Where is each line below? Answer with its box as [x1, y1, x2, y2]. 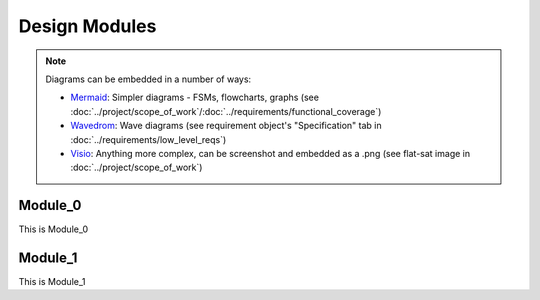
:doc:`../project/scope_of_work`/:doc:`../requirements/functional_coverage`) [70, 105, 382, 117]
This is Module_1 [18, 276, 86, 288]
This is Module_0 [18, 223, 89, 235]
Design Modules [18, 15, 157, 37]
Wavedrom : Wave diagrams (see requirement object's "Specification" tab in [70, 120, 382, 132]
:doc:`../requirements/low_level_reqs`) [70, 133, 227, 145]
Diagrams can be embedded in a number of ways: [45, 73, 252, 85]
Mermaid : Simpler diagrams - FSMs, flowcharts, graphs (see [70, 91, 320, 104]
